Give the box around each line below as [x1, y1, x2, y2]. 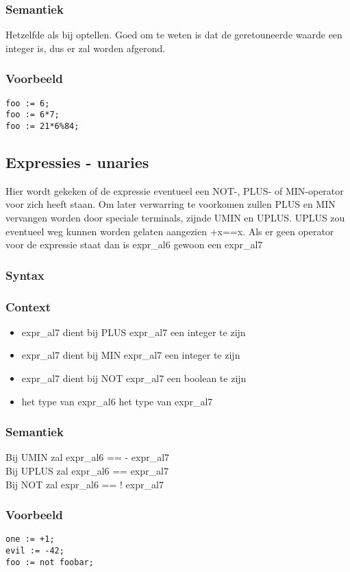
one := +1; [5, 534, 55, 545]
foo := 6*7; [5, 110, 60, 120]
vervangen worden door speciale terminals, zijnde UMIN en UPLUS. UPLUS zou [5, 210, 345, 224]
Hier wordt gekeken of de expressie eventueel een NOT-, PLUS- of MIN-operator [5, 183, 344, 198]
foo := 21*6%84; [5, 121, 79, 131]
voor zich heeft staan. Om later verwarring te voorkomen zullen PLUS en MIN [5, 197, 336, 211]
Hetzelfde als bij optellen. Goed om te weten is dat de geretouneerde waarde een [5, 27, 342, 42]
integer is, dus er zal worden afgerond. [5, 40, 166, 55]
